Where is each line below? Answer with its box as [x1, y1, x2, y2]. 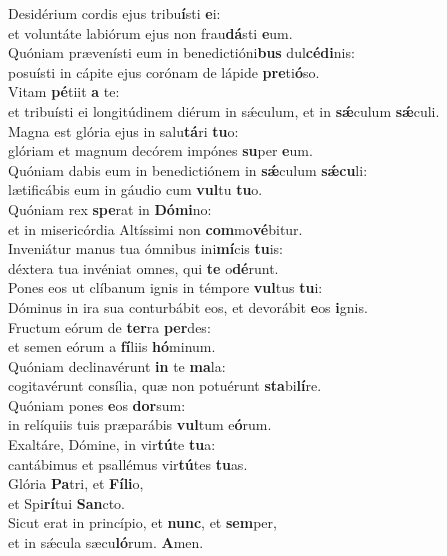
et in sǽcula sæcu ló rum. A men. [8, 532, 204, 553]
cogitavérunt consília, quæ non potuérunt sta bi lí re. [8, 375, 322, 396]
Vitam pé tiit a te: [8, 81, 120, 102]
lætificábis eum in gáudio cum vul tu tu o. [8, 179, 263, 200]
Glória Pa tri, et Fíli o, [8, 473, 144, 494]
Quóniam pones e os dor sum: [8, 394, 186, 415]
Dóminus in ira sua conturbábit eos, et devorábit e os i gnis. [8, 296, 368, 317]
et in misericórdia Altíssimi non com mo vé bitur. [8, 218, 303, 239]
